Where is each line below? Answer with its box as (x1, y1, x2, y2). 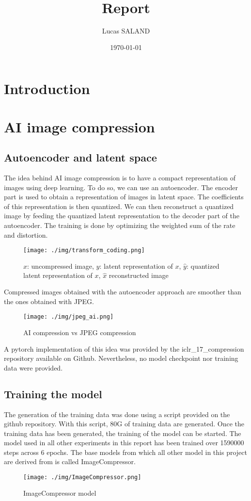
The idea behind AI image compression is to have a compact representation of (4, 173, 235, 183)
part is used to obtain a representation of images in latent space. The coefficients (4, 192, 244, 202)
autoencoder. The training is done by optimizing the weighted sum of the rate (4, 220, 235, 230)
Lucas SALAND (102, 26, 150, 36)
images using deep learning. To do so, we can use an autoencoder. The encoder (4, 182, 238, 192)
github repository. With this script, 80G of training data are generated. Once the (4, 419, 245, 429)
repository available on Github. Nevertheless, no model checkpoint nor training (4, 353, 238, 363)
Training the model (4, 386, 102, 401)
